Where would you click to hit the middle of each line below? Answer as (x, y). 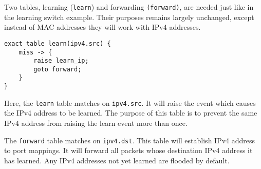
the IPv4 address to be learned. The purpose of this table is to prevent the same (131, 113)
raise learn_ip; (61, 61)
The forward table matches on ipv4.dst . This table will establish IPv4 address (130, 140)
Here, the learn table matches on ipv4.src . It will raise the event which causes (130, 102)
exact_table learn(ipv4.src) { (58, 43)
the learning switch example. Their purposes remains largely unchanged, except (129, 17)
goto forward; (58, 69)
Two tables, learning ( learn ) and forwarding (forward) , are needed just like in (129, 7)
